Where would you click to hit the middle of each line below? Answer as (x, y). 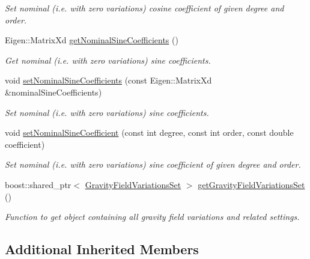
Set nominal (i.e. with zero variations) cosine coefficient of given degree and (144, 8)
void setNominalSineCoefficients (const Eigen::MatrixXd (108, 80)
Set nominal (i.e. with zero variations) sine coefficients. (107, 112)
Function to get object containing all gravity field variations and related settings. (152, 217)
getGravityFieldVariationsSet (251, 184)
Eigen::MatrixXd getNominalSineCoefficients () (92, 40)
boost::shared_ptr (38, 184)
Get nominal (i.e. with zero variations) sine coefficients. (108, 60)
